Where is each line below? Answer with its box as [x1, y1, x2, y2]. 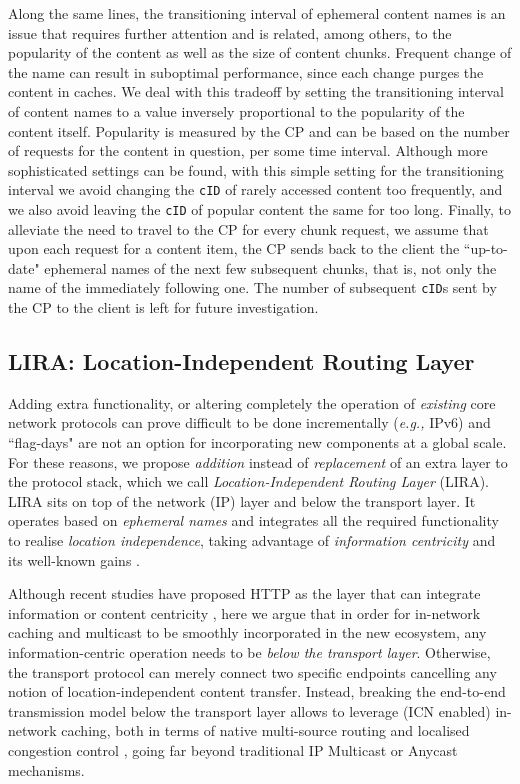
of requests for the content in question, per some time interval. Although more [8, 140, 488, 161]
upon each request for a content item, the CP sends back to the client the [8, 238, 460, 259]
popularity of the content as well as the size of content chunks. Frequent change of [8, 42, 512, 63]
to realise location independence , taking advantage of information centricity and [8, 530, 496, 551]
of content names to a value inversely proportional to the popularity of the [8, 100, 465, 121]
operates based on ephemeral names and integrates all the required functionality [8, 510, 499, 531]
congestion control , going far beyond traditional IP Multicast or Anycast [8, 739, 458, 760]
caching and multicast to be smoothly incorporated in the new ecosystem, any [8, 622, 487, 643]
